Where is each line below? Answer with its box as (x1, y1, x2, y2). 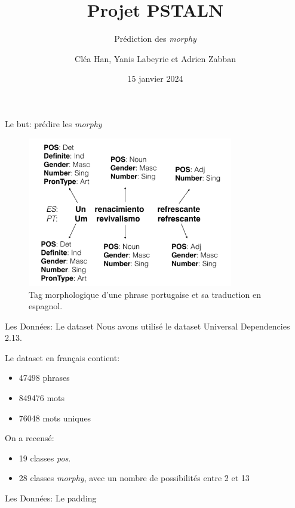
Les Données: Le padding (5, 492, 97, 504)
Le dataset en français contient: (5, 351, 120, 364)
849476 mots (19, 392, 65, 404)
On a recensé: (5, 432, 54, 444)
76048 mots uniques (19, 411, 91, 424)
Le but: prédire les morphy (5, 117, 102, 130)
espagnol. (29, 300, 63, 312)
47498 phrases (19, 371, 70, 384)
